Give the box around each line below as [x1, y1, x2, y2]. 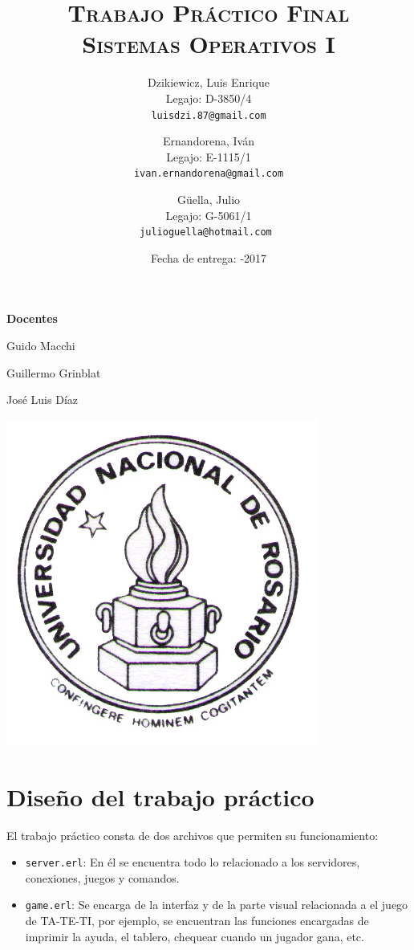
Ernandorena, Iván [163, 133, 254, 149]
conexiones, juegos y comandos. [25, 869, 180, 886]
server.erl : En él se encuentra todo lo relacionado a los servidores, [25, 854, 360, 870]
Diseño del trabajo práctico [6, 780, 315, 813]
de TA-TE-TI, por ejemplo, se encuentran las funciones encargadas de [25, 912, 369, 929]
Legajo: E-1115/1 [166, 148, 251, 165]
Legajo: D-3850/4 [165, 89, 252, 106]
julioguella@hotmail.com [140, 226, 272, 239]
